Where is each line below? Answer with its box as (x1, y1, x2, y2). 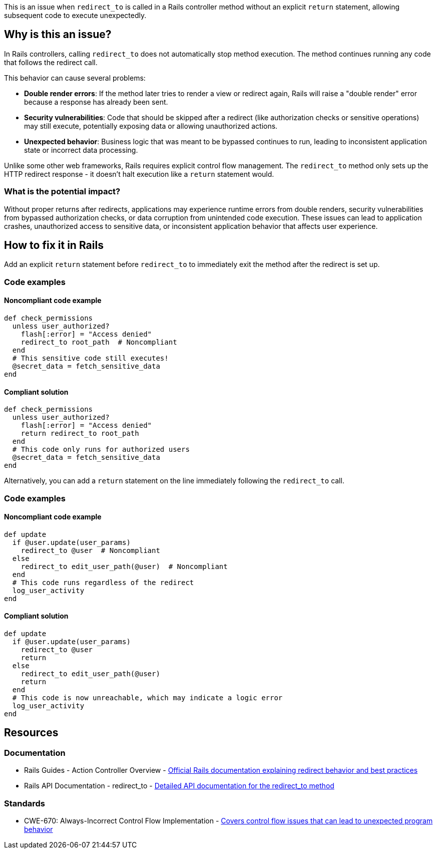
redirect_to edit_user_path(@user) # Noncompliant (21, 562, 228, 571)
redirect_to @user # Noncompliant (21, 546, 160, 554)
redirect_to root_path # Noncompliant (21, 338, 177, 347)
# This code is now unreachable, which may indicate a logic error (12, 694, 283, 702)
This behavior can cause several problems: (4, 73, 146, 82)
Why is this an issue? (4, 28, 112, 41)
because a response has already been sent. (24, 97, 168, 106)
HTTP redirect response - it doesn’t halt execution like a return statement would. (4, 169, 274, 178)
